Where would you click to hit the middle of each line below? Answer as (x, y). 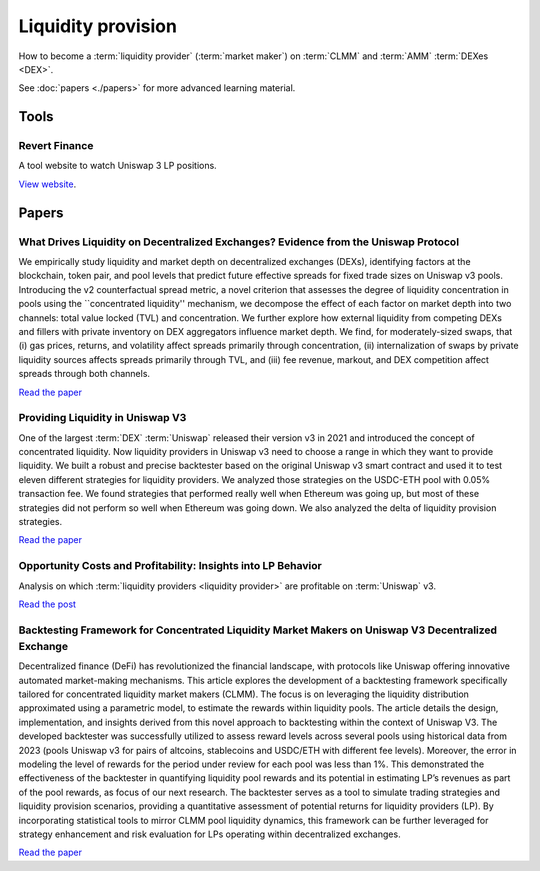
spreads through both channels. (84, 374)
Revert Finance (56, 146)
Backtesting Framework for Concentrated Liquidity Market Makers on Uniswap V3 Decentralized (258, 630)
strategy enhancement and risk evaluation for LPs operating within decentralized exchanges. (209, 834)
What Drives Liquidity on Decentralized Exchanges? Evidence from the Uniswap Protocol (239, 242)
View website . (47, 184)
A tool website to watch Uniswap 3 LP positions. (117, 166)
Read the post (47, 604)
